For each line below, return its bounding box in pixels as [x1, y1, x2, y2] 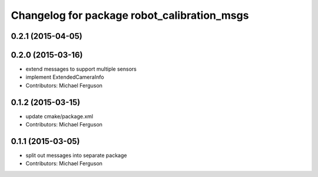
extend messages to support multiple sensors [25, 65, 137, 73]
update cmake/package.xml [25, 112, 94, 120]
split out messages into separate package [25, 152, 127, 159]
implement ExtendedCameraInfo [25, 74, 104, 81]
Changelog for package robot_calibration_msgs [11, 9, 249, 22]
